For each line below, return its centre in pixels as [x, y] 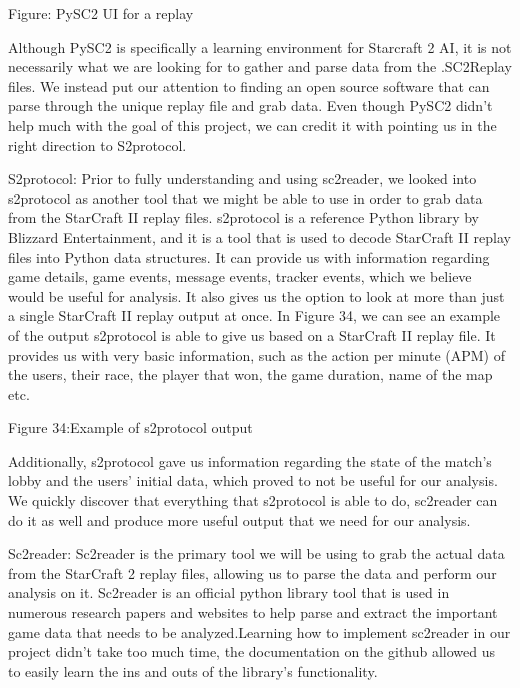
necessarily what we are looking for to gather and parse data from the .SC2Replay [260, 66]
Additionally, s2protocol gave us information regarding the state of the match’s [250, 460]
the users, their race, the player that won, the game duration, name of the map [250, 374]
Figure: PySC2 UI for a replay [101, 13]
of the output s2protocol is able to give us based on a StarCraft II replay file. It [252, 334]
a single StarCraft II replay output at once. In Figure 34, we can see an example [254, 315]
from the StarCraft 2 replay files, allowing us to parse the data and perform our [252, 572]
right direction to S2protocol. [97, 144]
